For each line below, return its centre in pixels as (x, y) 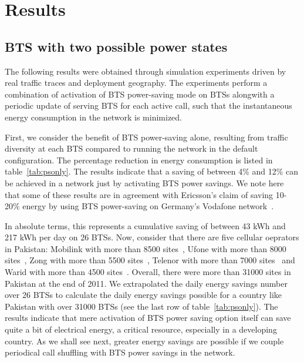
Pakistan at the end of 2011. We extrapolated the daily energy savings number (146, 283)
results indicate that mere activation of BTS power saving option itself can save (148, 318)
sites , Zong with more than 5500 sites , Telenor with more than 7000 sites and (150, 260)
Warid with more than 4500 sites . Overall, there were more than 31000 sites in (148, 272)
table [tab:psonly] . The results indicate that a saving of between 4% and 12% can (152, 171)
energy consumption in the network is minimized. (94, 117)
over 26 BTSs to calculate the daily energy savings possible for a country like (143, 295)
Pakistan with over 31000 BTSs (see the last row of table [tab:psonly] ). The (141, 306)
